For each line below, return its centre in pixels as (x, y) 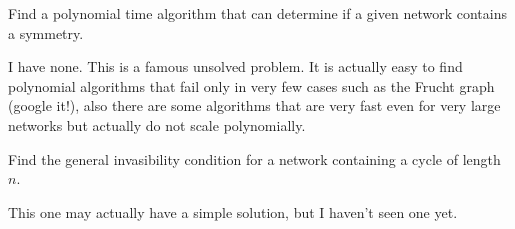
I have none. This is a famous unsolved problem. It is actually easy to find (235, 66)
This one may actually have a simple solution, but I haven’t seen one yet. (233, 211)
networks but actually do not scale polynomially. (157, 124)
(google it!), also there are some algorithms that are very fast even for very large (254, 105)
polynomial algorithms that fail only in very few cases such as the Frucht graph (251, 85)
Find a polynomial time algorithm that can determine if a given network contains (257, 13)
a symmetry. (46, 32)
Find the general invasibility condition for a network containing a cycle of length (254, 158)
